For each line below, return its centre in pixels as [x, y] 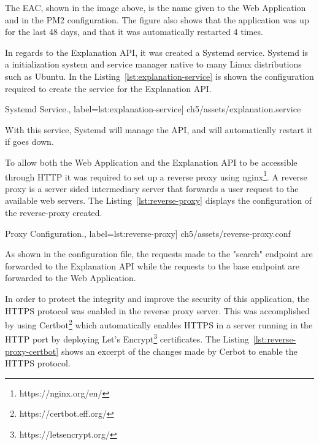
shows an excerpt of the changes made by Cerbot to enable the [179, 351]
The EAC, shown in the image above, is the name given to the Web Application [156, 7]
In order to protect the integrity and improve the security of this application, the [157, 298]
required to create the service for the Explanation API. [108, 88]
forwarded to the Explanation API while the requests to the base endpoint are [152, 265]
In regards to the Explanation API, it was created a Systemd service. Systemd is [157, 52]
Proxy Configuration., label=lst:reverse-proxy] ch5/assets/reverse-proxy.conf [148, 233]
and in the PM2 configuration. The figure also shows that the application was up [157, 19]
